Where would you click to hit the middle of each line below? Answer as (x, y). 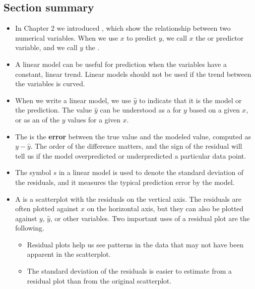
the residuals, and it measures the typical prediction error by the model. (125, 182)
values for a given (94, 119)
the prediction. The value (54, 110)
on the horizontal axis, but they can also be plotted (165, 208)
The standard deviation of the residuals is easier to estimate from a (129, 271)
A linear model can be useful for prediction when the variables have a (121, 64)
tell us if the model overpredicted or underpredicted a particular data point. (130, 155)
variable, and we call (46, 47)
